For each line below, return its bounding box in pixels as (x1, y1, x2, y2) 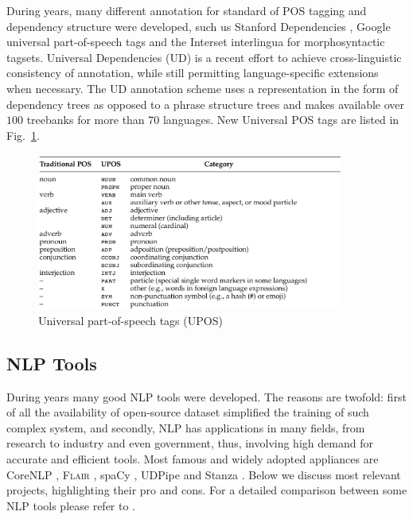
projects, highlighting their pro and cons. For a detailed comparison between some (6, 482, 407, 498)
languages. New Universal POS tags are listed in (162, 111, 399, 128)
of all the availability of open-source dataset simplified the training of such (6, 404, 369, 420)
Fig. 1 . (6, 126, 40, 143)
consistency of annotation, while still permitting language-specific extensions (6, 64, 379, 81)
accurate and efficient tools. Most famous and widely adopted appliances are (6, 451, 379, 467)
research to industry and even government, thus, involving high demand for (6, 435, 373, 451)
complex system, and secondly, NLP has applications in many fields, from (6, 419, 365, 436)
